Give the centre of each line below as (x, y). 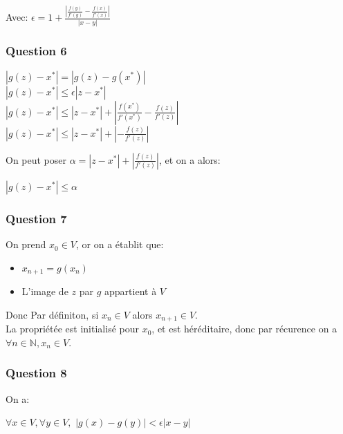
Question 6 (36, 50)
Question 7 (36, 218)
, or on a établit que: (120, 244)
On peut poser (36, 159)
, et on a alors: (189, 159)
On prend (26, 244)
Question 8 (36, 373)
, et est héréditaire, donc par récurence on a (244, 329)
